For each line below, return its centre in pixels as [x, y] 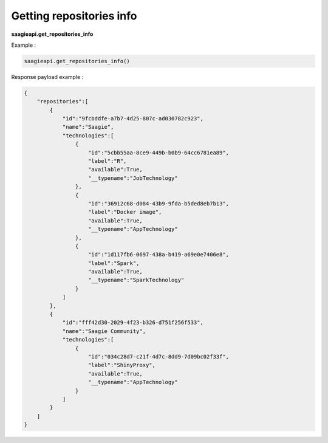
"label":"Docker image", [125, 212]
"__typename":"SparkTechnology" [136, 280]
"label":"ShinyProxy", [122, 365]
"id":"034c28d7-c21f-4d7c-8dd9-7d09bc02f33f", [159, 356]
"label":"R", [108, 161]
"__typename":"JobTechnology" [133, 178]
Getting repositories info [74, 16]
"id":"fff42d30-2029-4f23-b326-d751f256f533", [133, 323]
